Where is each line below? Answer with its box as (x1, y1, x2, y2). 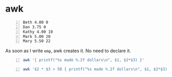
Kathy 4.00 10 (23, 29, 53, 34)
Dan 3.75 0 (23, 24, 46, 29)
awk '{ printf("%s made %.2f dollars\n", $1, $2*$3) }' (23, 58, 145, 63)
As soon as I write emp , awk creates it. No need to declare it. (5, 48, 132, 54)
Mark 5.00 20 (23, 34, 51, 39)
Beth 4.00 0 (23, 20, 49, 25)
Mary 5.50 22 (23, 38, 51, 44)
